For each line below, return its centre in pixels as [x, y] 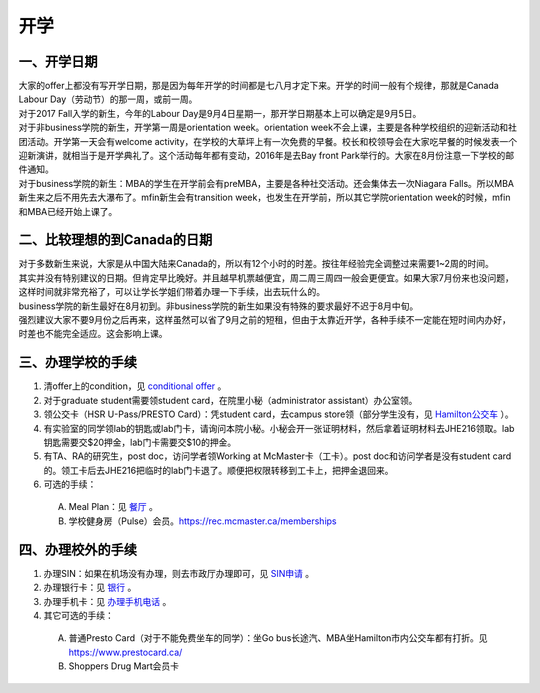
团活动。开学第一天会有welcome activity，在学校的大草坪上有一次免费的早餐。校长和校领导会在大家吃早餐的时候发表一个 [268, 141]
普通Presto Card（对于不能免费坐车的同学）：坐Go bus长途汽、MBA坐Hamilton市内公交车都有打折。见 [278, 638]
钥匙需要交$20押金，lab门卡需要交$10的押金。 [140, 442]
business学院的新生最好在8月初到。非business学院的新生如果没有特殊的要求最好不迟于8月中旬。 [218, 306]
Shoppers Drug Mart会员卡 [124, 666]
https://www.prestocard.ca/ [125, 652]
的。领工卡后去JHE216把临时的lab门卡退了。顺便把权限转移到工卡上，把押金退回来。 [218, 470]
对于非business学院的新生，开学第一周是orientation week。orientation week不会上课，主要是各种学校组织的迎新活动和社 [267, 127]
